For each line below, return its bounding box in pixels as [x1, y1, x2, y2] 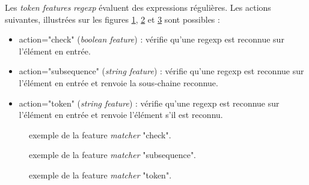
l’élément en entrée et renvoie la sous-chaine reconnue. [19, 76, 218, 89]
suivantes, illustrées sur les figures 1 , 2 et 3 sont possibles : [5, 13, 220, 25]
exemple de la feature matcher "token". [29, 168, 172, 181]
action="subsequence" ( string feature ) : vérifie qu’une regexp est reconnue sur [19, 65, 304, 77]
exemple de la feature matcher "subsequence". [29, 148, 197, 161]
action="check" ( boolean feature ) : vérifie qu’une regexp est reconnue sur [19, 33, 284, 46]
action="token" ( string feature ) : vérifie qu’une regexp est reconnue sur [19, 96, 280, 109]
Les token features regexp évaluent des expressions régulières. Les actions [5, 1, 271, 13]
